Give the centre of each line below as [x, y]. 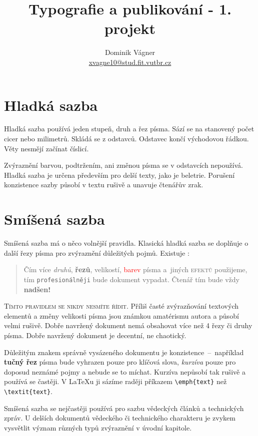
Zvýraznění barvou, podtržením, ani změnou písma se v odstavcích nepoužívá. [123, 165]
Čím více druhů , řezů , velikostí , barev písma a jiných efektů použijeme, [135, 269]
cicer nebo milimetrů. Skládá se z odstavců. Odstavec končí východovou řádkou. [126, 139]
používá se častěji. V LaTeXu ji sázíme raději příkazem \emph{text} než [115, 381]
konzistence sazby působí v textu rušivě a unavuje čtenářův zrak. [104, 185]
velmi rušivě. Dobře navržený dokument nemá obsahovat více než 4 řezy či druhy [128, 325]
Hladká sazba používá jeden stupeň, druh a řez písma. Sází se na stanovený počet [129, 129]
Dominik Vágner [130, 52]
